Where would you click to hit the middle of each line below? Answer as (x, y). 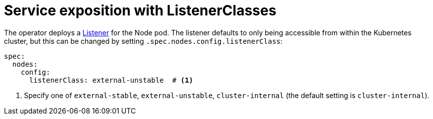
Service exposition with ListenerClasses (140, 10)
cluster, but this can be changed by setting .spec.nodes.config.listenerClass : (143, 41)
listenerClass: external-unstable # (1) (111, 80)
